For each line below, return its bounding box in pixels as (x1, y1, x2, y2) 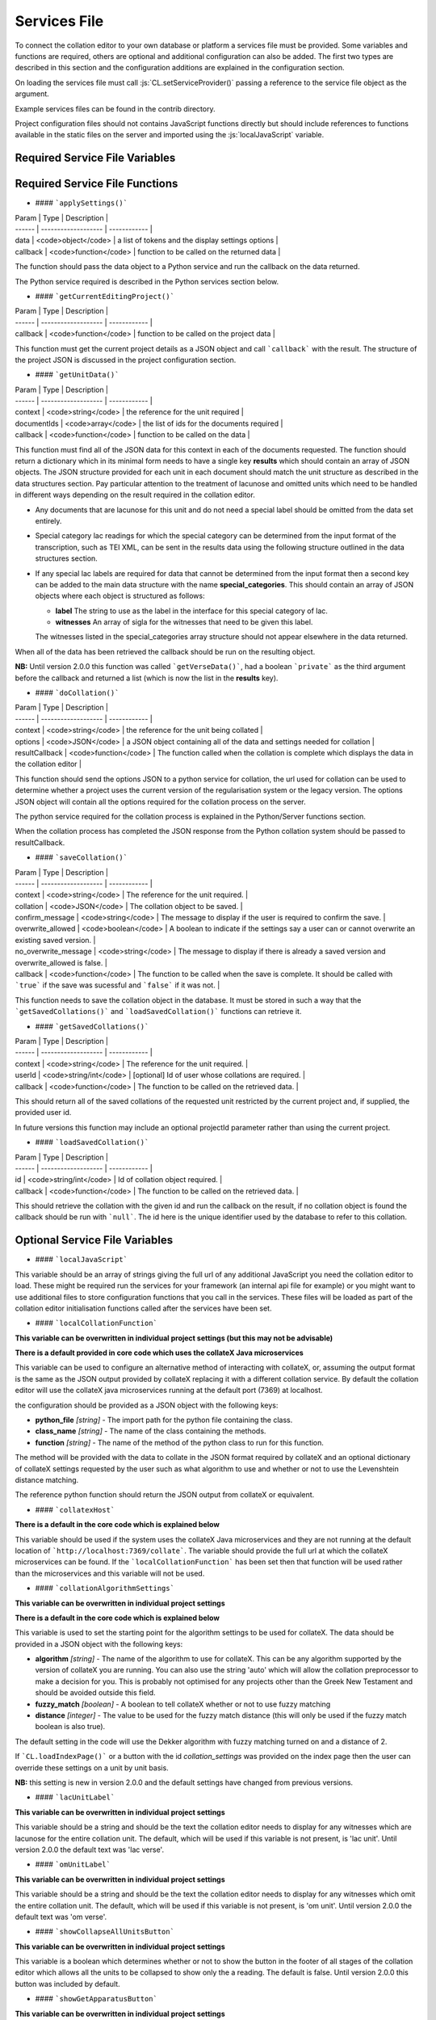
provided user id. (15, 1108, 72, 1117)
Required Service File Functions (15, 177, 178, 191)
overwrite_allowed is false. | (15, 957, 108, 967)
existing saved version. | (15, 935, 96, 945)
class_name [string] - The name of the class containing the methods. (35, 1426, 266, 1436)
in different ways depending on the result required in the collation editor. (15, 490, 256, 500)
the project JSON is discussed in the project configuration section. (15, 355, 237, 364)
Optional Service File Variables (15, 1233, 174, 1248)
